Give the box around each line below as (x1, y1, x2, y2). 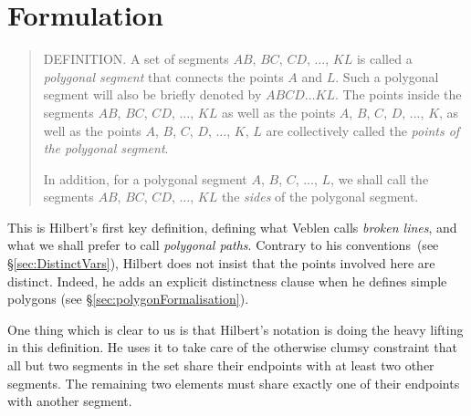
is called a (356, 49, 413, 68)
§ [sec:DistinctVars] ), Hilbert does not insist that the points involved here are (7, 254, 435, 273)
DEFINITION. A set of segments (43, 49, 229, 68)
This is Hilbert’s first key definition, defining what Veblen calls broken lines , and (7, 217, 457, 236)
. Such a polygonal (335, 67, 439, 86)
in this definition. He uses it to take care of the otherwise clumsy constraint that (7, 338, 457, 357)
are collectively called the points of (266, 120, 460, 140)
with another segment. (7, 391, 132, 411)
